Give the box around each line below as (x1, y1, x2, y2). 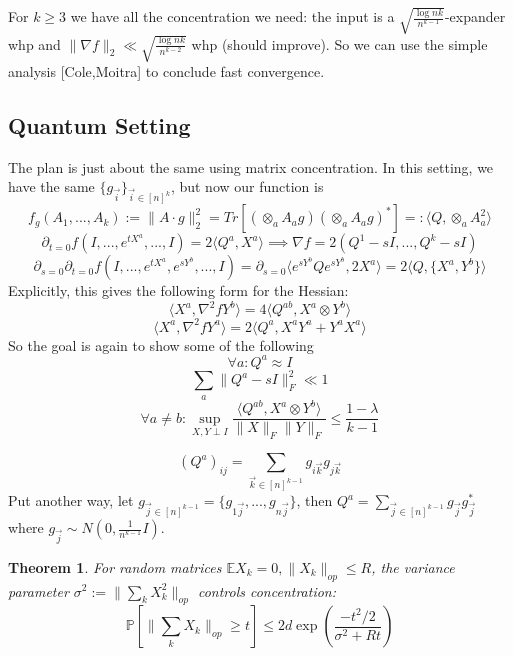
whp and (8, 33, 61, 54)
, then (296, 490, 333, 511)
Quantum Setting (8, 110, 191, 141)
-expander (444, 6, 506, 27)
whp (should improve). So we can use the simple (191, 33, 488, 54)
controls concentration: (197, 580, 337, 601)
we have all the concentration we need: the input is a (70, 6, 395, 27)
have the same (8, 176, 95, 197)
